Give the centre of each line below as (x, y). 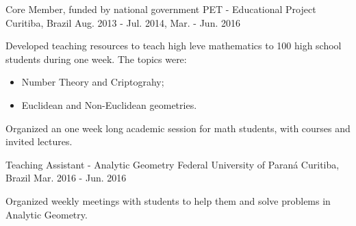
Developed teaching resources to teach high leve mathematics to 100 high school (174, 46)
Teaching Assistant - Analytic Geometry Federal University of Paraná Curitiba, (173, 164)
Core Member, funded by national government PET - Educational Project (161, 9)
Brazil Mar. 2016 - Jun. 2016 (66, 178)
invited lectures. (39, 141)
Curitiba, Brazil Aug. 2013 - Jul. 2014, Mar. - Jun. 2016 (123, 22)
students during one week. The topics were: (96, 59)
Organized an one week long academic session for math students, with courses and (178, 128)
